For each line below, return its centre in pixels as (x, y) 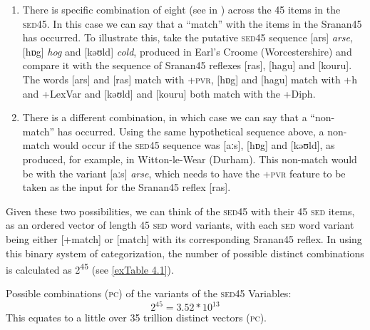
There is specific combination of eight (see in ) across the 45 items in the (181, 9)
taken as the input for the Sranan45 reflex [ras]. (127, 187)
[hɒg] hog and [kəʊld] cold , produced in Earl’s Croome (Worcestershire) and (187, 51)
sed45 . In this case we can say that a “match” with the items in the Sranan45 (192, 23)
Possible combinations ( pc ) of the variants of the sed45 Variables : (149, 293)
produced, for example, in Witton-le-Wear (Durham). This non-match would (190, 159)
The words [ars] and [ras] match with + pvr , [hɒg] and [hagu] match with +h (190, 79)
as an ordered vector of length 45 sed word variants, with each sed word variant (180, 225)
